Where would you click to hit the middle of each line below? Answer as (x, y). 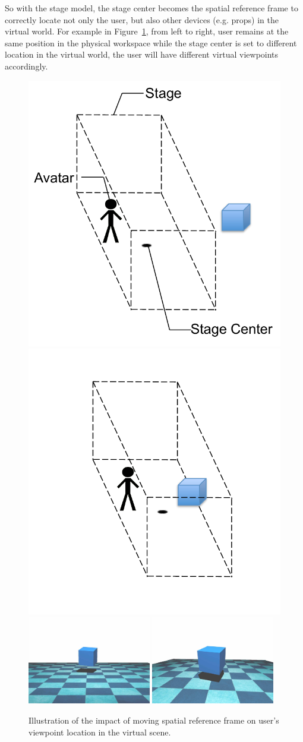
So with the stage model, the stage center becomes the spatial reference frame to (151, 8)
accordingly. (26, 66)
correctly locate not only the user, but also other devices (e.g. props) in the (142, 19)
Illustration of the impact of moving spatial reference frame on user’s (154, 720)
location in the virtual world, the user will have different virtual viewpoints (142, 54)
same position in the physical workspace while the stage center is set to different (151, 42)
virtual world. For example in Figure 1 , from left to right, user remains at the (147, 31)
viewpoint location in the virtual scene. (100, 732)
